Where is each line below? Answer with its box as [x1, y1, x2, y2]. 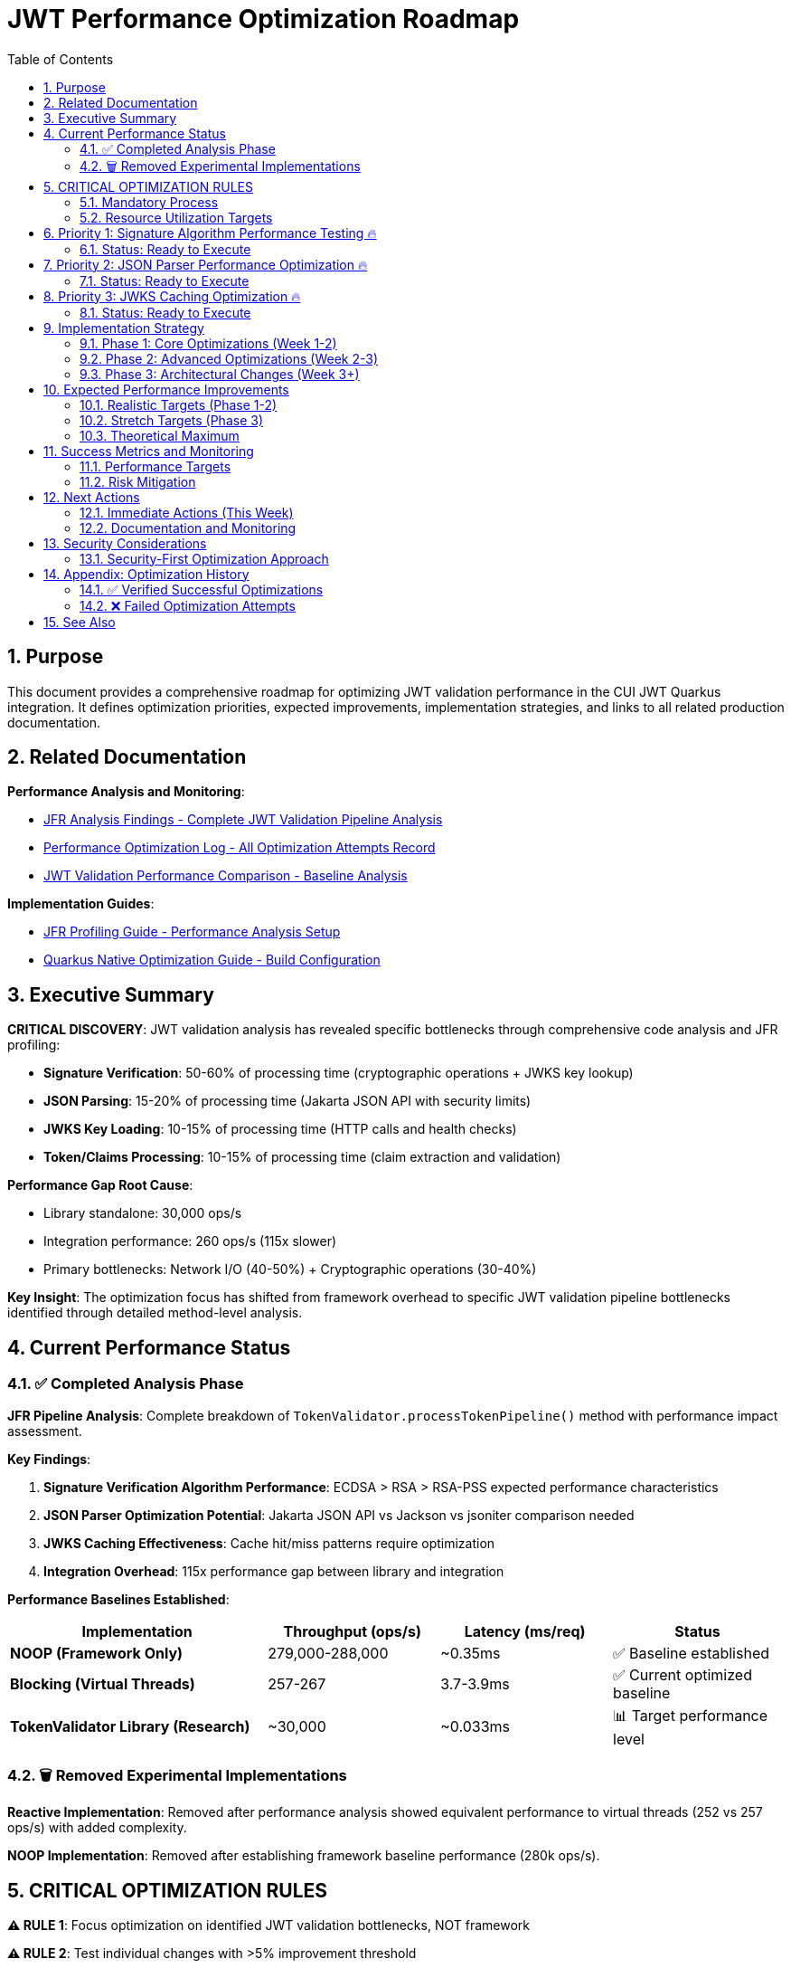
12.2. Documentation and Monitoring [80, 519, 297, 536]
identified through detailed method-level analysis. [7, 1305, 303, 1321]
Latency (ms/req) [464, 1621, 586, 1640]
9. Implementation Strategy [43, 319, 204, 336]
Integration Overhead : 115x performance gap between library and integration [43, 1563, 504, 1579]
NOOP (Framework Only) [10, 1643, 184, 1662]
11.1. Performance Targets [80, 458, 231, 474]
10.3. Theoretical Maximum [80, 427, 240, 443]
